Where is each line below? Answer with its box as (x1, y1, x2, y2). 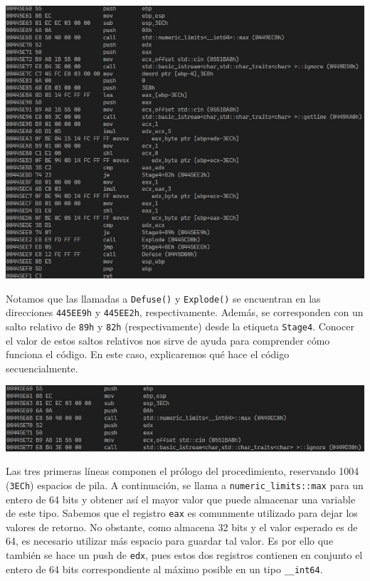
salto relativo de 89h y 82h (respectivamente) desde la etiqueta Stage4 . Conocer (6, 319, 354, 333)
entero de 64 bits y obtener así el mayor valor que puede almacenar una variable (6, 491, 356, 506)
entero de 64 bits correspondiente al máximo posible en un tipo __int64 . (6, 561, 323, 576)
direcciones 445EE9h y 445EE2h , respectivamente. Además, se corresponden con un (6, 305, 364, 320)
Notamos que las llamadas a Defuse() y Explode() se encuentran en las (6, 290, 321, 305)
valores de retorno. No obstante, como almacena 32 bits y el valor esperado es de (6, 519, 358, 534)
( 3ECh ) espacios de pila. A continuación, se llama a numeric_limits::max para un (6, 477, 364, 492)
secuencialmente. (6, 360, 78, 375)
